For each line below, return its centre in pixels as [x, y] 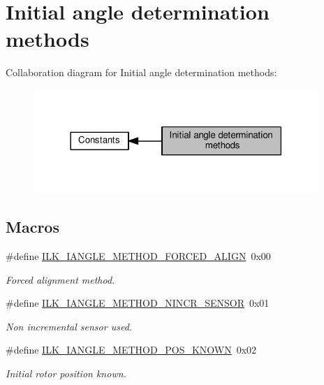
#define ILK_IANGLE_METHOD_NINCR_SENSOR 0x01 [138, 303]
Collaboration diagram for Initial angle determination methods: [141, 72]
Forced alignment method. [60, 279]
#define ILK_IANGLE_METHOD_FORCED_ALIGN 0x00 [138, 256]
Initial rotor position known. [66, 373]
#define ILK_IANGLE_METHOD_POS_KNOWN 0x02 [131, 350]
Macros [32, 227]
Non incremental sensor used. [69, 326]
